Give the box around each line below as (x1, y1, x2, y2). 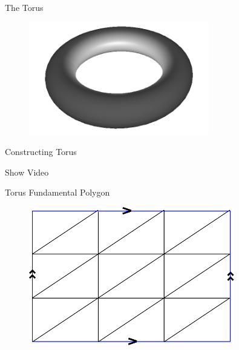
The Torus (5, 1, 44, 13)
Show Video (5, 165, 49, 178)
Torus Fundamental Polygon (5, 186, 110, 199)
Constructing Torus (5, 145, 77, 158)
